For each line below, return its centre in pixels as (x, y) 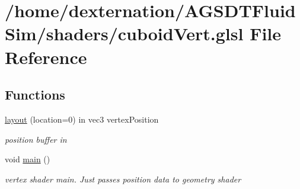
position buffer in (36, 139)
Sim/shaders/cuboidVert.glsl (124, 33)
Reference (46, 57)
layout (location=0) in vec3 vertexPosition (82, 119)
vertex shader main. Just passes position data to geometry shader (123, 179)
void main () (28, 159)
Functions (35, 94)
